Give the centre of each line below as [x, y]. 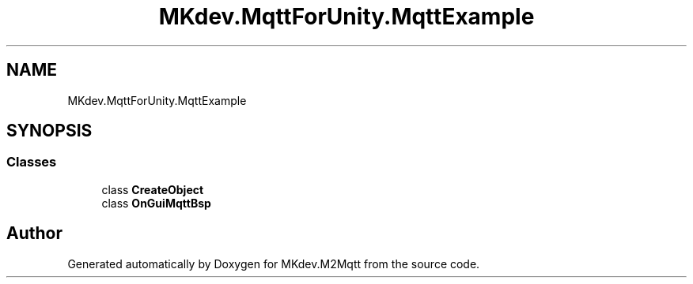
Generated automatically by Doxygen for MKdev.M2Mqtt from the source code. [274, 263]
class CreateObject [153, 189]
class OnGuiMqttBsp [156, 203]
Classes [32, 162]
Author [34, 234]
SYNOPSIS [49, 131]
